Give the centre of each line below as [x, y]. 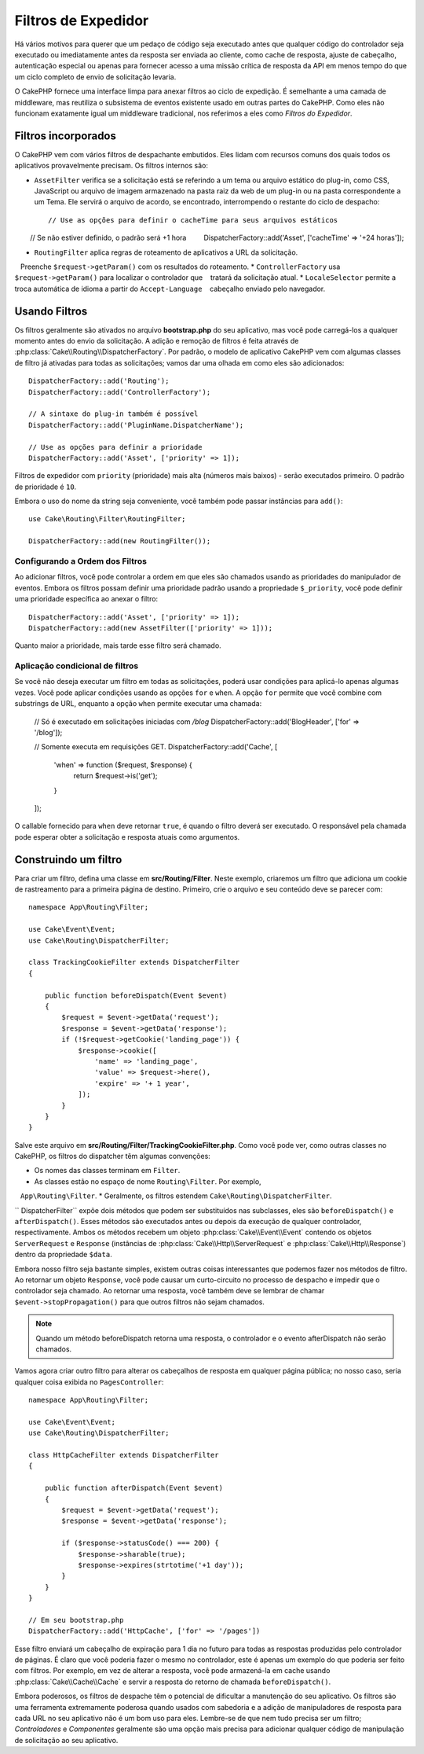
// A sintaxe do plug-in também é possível [113, 414]
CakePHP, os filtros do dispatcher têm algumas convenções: [113, 1156]
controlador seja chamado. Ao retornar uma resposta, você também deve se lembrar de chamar [170, 1291]
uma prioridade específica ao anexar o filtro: [86, 599]
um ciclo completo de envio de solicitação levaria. [95, 77]
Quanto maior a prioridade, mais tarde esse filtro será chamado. [118, 645]
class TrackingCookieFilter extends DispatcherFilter [134, 962]
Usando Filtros [51, 311]
